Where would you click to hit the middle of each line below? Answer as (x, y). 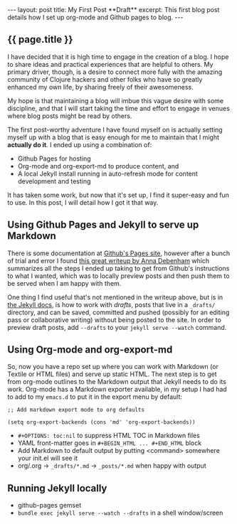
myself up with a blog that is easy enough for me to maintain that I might (113, 137)
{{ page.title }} (40, 39)
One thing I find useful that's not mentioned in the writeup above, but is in (115, 297)
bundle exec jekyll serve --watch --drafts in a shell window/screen (120, 513)
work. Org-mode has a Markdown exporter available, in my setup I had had (117, 390)
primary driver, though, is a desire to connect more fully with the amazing (115, 72)
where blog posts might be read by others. (70, 116)
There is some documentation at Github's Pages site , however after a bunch (119, 253)
